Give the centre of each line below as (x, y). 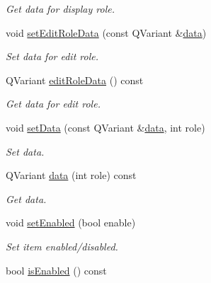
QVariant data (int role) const (71, 175)
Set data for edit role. (52, 56)
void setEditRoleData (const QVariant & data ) (106, 32)
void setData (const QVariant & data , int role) (105, 127)
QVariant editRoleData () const (75, 80)
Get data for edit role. (53, 104)
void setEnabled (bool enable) (71, 223)
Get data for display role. (60, 8)
